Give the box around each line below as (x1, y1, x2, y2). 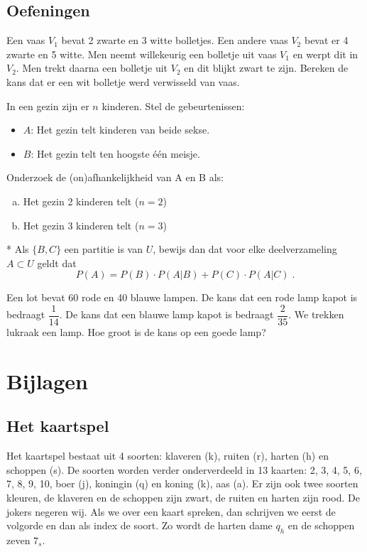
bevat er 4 (304, 33, 349, 48)
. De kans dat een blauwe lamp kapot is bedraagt (59, 307, 274, 322)
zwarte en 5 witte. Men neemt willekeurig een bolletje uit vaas (6, 46, 277, 61)
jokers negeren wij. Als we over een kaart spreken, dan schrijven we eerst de (6, 504, 336, 519)
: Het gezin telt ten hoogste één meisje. (31, 146, 200, 161)
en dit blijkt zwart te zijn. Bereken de (184, 60, 349, 75)
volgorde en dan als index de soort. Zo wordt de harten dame (6, 518, 273, 533)
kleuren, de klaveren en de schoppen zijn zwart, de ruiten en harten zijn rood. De (6, 489, 360, 504)
